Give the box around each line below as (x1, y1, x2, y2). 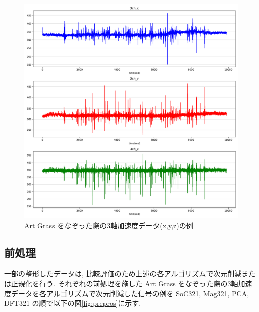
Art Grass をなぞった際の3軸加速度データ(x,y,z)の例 (24, 220, 193, 230)
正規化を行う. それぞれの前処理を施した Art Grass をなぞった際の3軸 (11, 278, 238, 288)
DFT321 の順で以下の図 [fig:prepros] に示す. (4, 298, 141, 308)
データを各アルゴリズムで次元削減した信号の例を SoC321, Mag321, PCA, (11, 288, 249, 298)
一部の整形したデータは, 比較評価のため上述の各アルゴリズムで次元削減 (4, 268, 242, 279)
